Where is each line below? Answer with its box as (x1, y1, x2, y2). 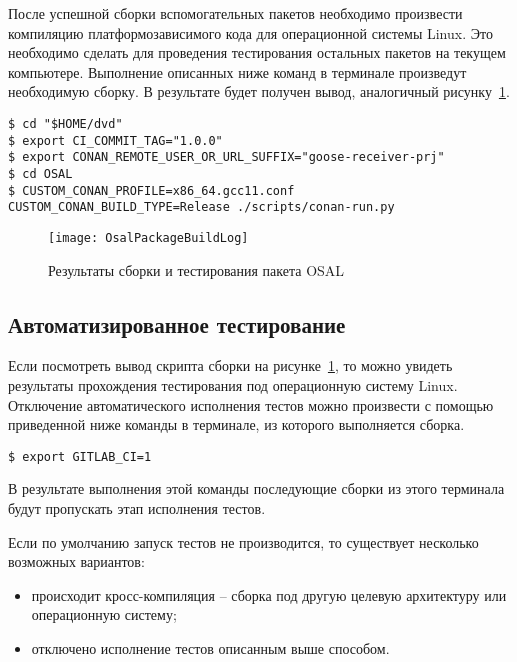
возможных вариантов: (8, 551, 145, 572)
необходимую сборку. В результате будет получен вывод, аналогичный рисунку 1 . (8, 81, 510, 102)
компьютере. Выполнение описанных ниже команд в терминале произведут (8, 61, 467, 82)
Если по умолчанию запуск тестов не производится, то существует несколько (8, 531, 479, 552)
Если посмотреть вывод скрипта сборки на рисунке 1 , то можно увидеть (8, 355, 453, 376)
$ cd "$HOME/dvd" (8, 116, 123, 131)
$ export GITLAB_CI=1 (8, 449, 152, 464)
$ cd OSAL (8, 166, 73, 181)
